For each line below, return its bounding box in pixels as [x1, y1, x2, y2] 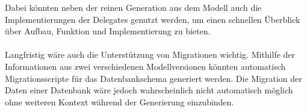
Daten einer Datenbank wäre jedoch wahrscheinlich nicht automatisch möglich [5, 84, 293, 96]
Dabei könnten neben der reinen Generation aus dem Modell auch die [5, 1, 262, 13]
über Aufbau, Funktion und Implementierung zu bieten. [5, 25, 211, 37]
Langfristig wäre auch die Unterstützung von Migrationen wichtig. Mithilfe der [5, 48, 296, 61]
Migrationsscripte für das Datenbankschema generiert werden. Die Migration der [5, 72, 302, 84]
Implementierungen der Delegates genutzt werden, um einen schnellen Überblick [5, 13, 300, 25]
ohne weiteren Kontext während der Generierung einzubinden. [5, 95, 234, 108]
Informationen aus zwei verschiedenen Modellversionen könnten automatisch [5, 60, 286, 72]
